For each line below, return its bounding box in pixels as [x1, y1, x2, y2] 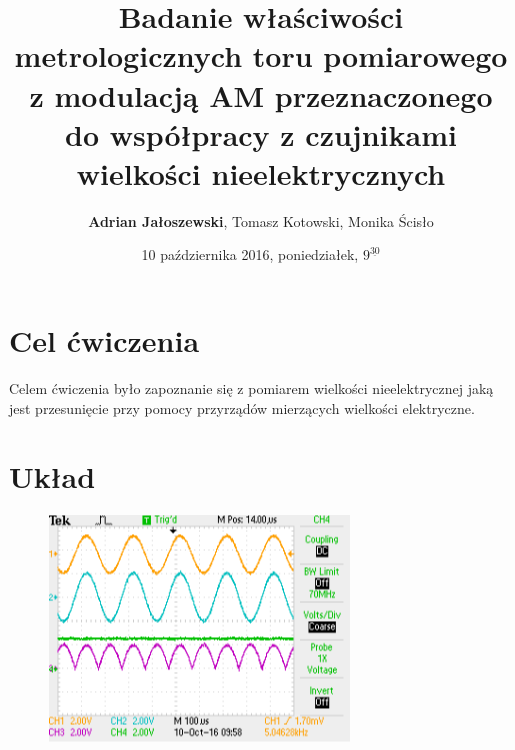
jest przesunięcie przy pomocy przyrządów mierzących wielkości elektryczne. [9, 397, 475, 418]
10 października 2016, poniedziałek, [141, 244, 359, 265]
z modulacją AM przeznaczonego [29, 74, 493, 115]
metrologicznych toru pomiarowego [14, 35, 508, 76]
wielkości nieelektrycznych [76, 152, 446, 193]
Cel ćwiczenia [9, 320, 200, 361]
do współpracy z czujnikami [65, 113, 457, 154]
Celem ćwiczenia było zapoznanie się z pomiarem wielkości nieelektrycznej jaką [9, 378, 494, 398]
